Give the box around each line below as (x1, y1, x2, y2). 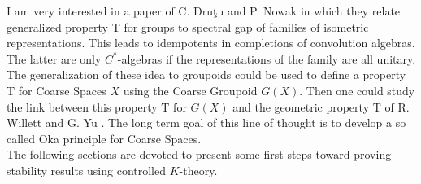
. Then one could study (299, 81, 415, 99)
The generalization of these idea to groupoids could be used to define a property (7, 66, 406, 83)
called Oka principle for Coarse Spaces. (7, 129, 202, 147)
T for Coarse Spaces (7, 81, 106, 99)
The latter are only (7, 50, 102, 67)
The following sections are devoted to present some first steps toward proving (7, 146, 392, 163)
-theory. (179, 161, 218, 178)
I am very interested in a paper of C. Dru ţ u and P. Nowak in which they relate (7, 2, 401, 19)
